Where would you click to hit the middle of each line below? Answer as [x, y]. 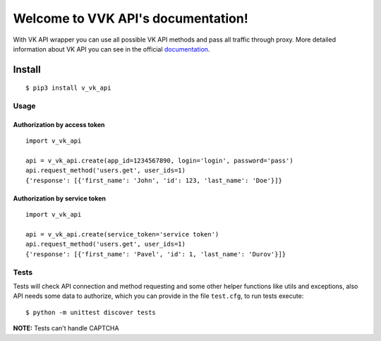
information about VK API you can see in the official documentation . [111, 49]
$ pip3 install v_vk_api [68, 88]
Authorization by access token [59, 124]
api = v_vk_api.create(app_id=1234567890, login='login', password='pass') [159, 161]
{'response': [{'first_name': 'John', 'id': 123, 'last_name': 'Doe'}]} [154, 180]
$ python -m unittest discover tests [91, 312]
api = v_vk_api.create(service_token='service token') [122, 234]
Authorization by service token [59, 198]
